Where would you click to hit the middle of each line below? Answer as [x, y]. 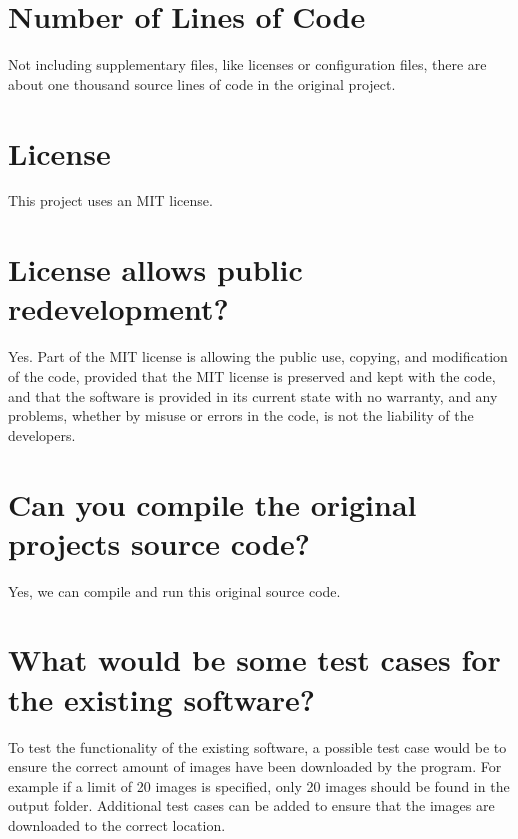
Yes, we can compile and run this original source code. [174, 590]
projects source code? [159, 542]
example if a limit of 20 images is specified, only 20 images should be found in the [259, 785]
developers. [42, 434]
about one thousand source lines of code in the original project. [202, 83]
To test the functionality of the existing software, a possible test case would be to [257, 746]
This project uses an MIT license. [110, 200]
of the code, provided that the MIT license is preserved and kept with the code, [252, 375]
